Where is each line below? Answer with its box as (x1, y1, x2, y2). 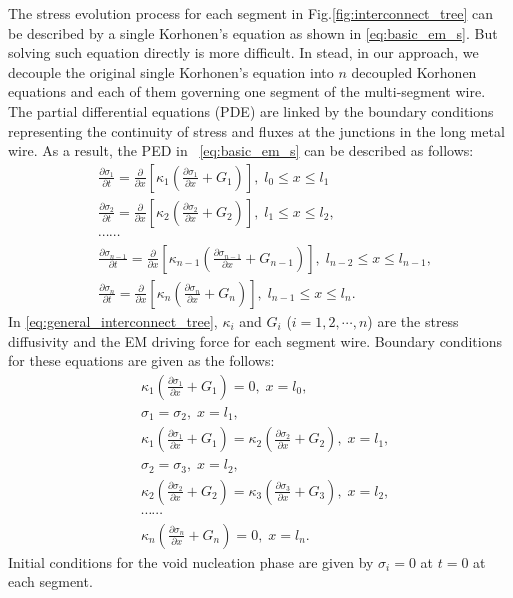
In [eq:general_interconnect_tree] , (8, 310, 218, 331)
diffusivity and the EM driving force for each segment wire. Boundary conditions (8, 330, 502, 351)
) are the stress (367, 310, 459, 331)
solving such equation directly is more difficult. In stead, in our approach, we (8, 42, 479, 63)
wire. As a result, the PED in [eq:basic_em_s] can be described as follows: (8, 140, 474, 161)
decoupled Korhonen (351, 61, 477, 82)
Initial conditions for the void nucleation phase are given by (8, 551, 374, 572)
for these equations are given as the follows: (8, 350, 275, 371)
